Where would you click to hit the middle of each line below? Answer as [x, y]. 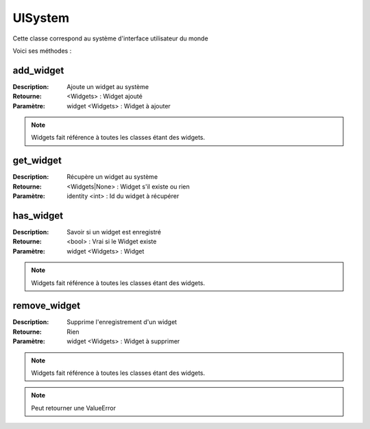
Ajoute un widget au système [108, 86]
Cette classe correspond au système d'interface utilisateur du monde [110, 38]
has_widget [38, 216]
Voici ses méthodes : [42, 51]
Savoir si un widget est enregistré [114, 232]
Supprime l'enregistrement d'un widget [122, 322]
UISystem [41, 18]
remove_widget [47, 306]
